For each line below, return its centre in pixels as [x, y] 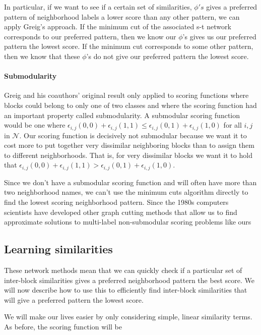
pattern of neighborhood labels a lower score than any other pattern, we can [122, 16]
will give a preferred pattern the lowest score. [74, 299]
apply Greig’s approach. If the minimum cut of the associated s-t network [118, 26]
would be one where [35, 125]
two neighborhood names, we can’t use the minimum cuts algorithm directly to [126, 192]
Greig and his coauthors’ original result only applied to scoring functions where [126, 95]
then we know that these [42, 56]
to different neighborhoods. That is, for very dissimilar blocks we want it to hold [128, 155]
